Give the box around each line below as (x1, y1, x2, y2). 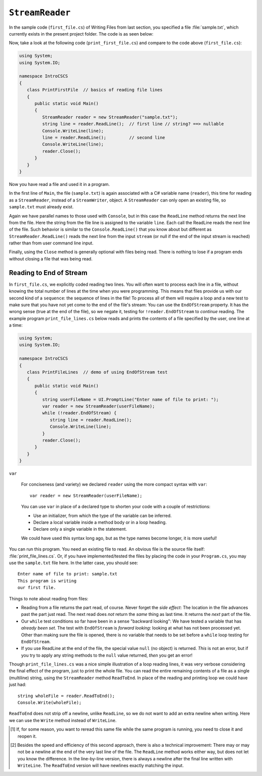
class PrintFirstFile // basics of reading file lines (27, 87, 163, 92)
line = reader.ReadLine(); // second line (42, 135, 165, 140)
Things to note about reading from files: (9, 595, 88, 601)
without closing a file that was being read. (9, 256, 93, 261)
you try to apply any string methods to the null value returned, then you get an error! (21, 652, 193, 658)
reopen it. (17, 733, 37, 739)
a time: (9, 322, 23, 328)
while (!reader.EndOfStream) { (42, 410, 116, 416)
